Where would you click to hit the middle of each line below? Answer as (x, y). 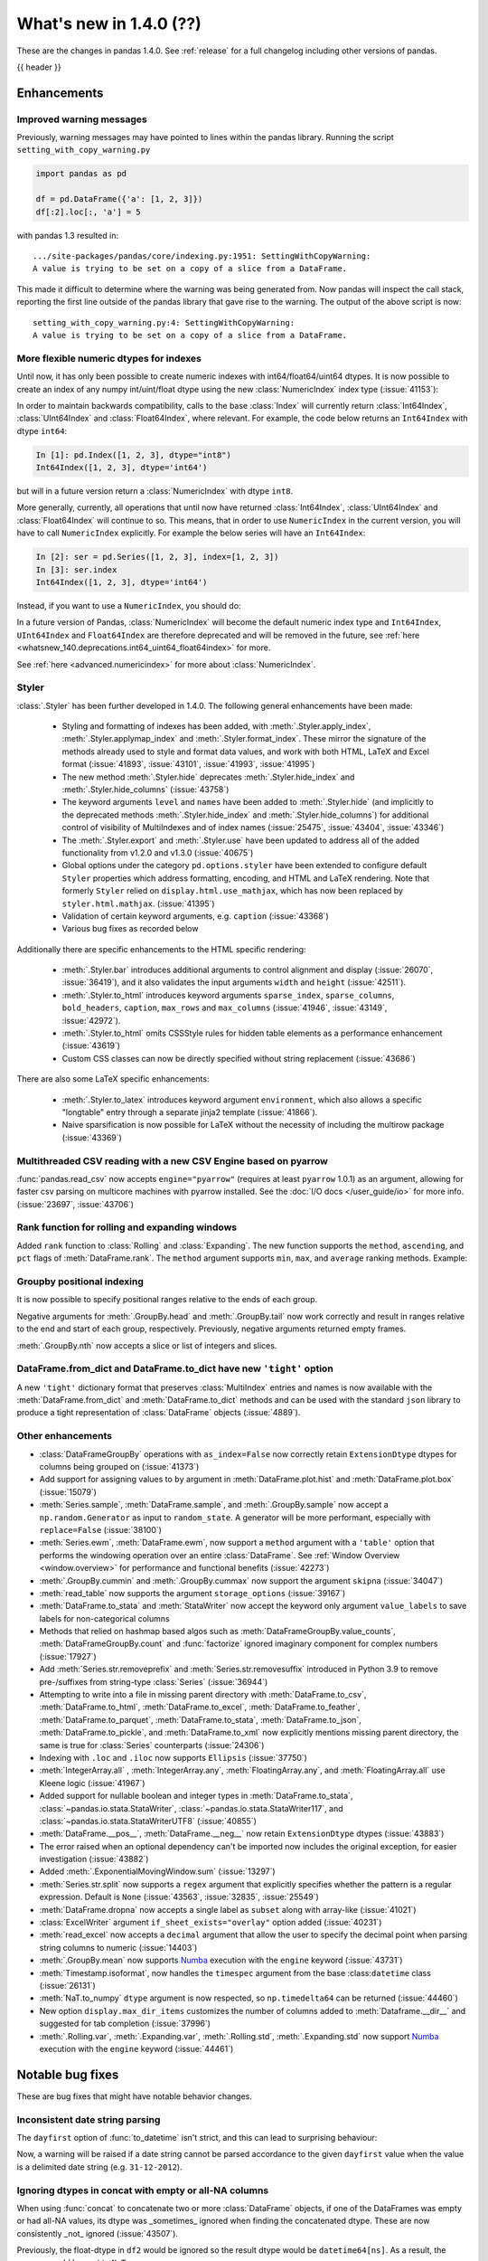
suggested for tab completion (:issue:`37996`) (125, 2024)
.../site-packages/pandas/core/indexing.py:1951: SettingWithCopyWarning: (202, 256)
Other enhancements (65, 1436)
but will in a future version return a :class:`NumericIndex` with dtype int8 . (155, 491)
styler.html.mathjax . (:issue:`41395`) (139, 903)
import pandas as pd (81, 174)
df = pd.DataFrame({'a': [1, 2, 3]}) (119, 199)
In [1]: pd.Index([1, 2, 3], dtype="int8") (134, 455)
